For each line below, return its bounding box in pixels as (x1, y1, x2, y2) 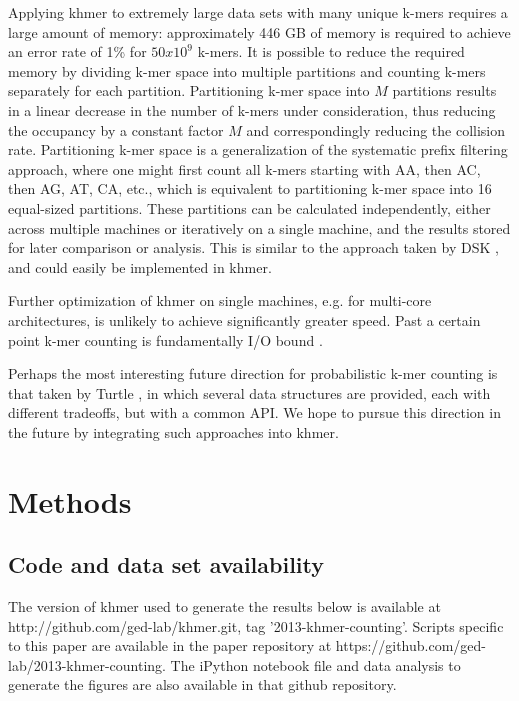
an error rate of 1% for (8, 41, 147, 62)
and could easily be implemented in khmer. (8, 256, 272, 277)
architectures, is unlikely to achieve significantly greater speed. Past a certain (8, 309, 481, 330)
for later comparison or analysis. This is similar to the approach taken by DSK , (8, 237, 499, 258)
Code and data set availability (8, 549, 325, 580)
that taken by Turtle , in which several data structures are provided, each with (8, 382, 491, 403)
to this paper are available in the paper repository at (8, 635, 332, 656)
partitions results (392, 80, 497, 101)
